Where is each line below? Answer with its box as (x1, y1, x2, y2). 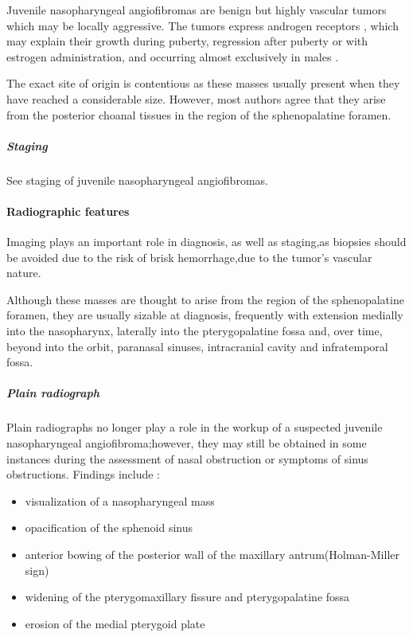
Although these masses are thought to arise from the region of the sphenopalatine (6, 291, 404, 307)
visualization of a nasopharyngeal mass (25, 492, 215, 509)
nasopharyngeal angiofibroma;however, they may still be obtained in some (6, 435, 367, 451)
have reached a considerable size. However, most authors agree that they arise (6, 90, 386, 107)
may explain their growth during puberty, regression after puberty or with (6, 33, 368, 49)
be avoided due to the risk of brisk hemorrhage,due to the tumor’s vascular (6, 248, 372, 265)
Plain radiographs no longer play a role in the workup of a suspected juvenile (6, 419, 383, 436)
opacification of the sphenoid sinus (25, 519, 193, 536)
